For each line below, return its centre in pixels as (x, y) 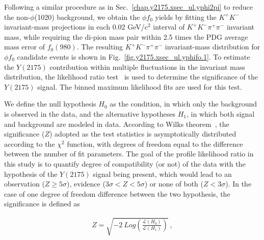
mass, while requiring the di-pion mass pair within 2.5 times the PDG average (126, 36)
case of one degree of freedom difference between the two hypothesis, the (117, 193)
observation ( (24, 184)
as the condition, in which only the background (183, 104)
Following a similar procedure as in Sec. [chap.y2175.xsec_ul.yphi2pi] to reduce (128, 7)
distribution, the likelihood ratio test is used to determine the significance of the (131, 77)
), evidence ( (86, 184)
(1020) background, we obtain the (87, 17)
